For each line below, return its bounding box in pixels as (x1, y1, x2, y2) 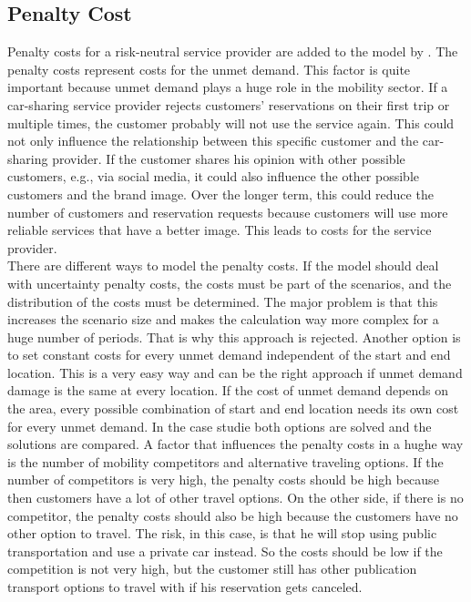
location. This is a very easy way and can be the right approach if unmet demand (7, 362, 463, 382)
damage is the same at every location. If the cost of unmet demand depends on (7, 381, 449, 400)
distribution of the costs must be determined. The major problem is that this (7, 291, 438, 311)
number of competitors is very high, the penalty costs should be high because (7, 470, 439, 489)
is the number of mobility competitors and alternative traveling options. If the (7, 452, 444, 471)
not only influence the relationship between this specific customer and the (7, 131, 419, 150)
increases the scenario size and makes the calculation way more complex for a (7, 310, 439, 329)
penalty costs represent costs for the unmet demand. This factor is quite (7, 59, 411, 78)
